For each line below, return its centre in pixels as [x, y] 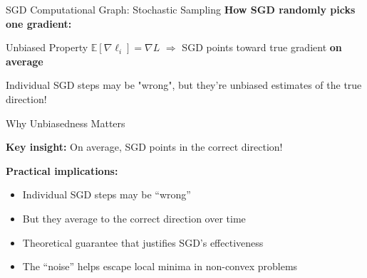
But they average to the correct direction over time [134, 218]
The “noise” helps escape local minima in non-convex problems [160, 266]
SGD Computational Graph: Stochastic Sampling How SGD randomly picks [181, 9]
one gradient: [39, 23]
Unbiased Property [47, 47]
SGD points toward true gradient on [262, 47]
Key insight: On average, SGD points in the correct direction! [144, 147]
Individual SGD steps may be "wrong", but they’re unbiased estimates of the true [184, 85]
